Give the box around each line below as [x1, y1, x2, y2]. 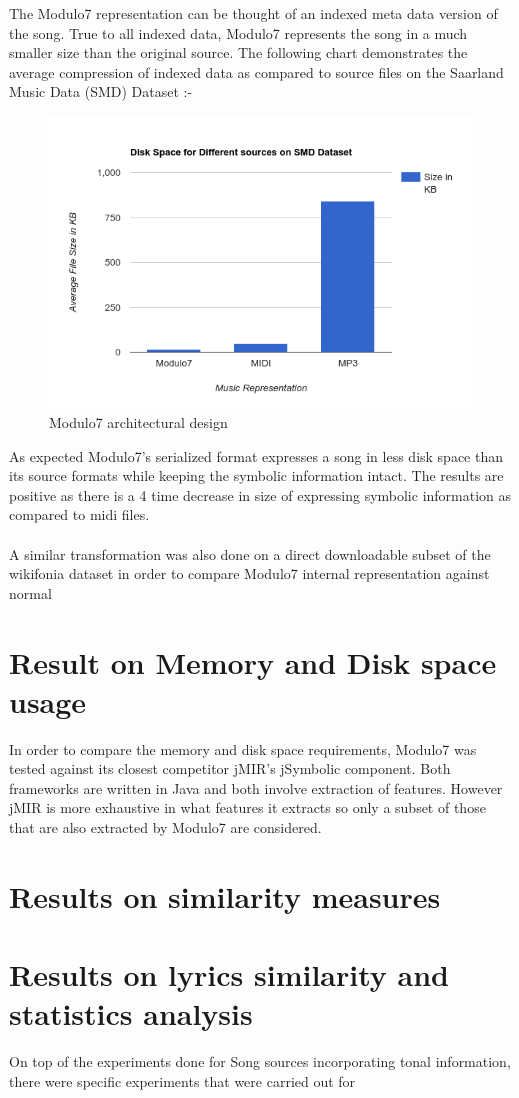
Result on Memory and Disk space [9, 641, 497, 682]
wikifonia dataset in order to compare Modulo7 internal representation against [9, 563, 490, 584]
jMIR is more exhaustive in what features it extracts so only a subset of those [9, 797, 486, 818]
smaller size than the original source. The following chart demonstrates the [9, 42, 468, 63]
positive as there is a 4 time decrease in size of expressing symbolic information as [9, 484, 512, 505]
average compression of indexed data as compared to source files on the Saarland [9, 61, 504, 82]
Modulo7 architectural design [49, 411, 228, 432]
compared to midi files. [9, 504, 150, 525]
